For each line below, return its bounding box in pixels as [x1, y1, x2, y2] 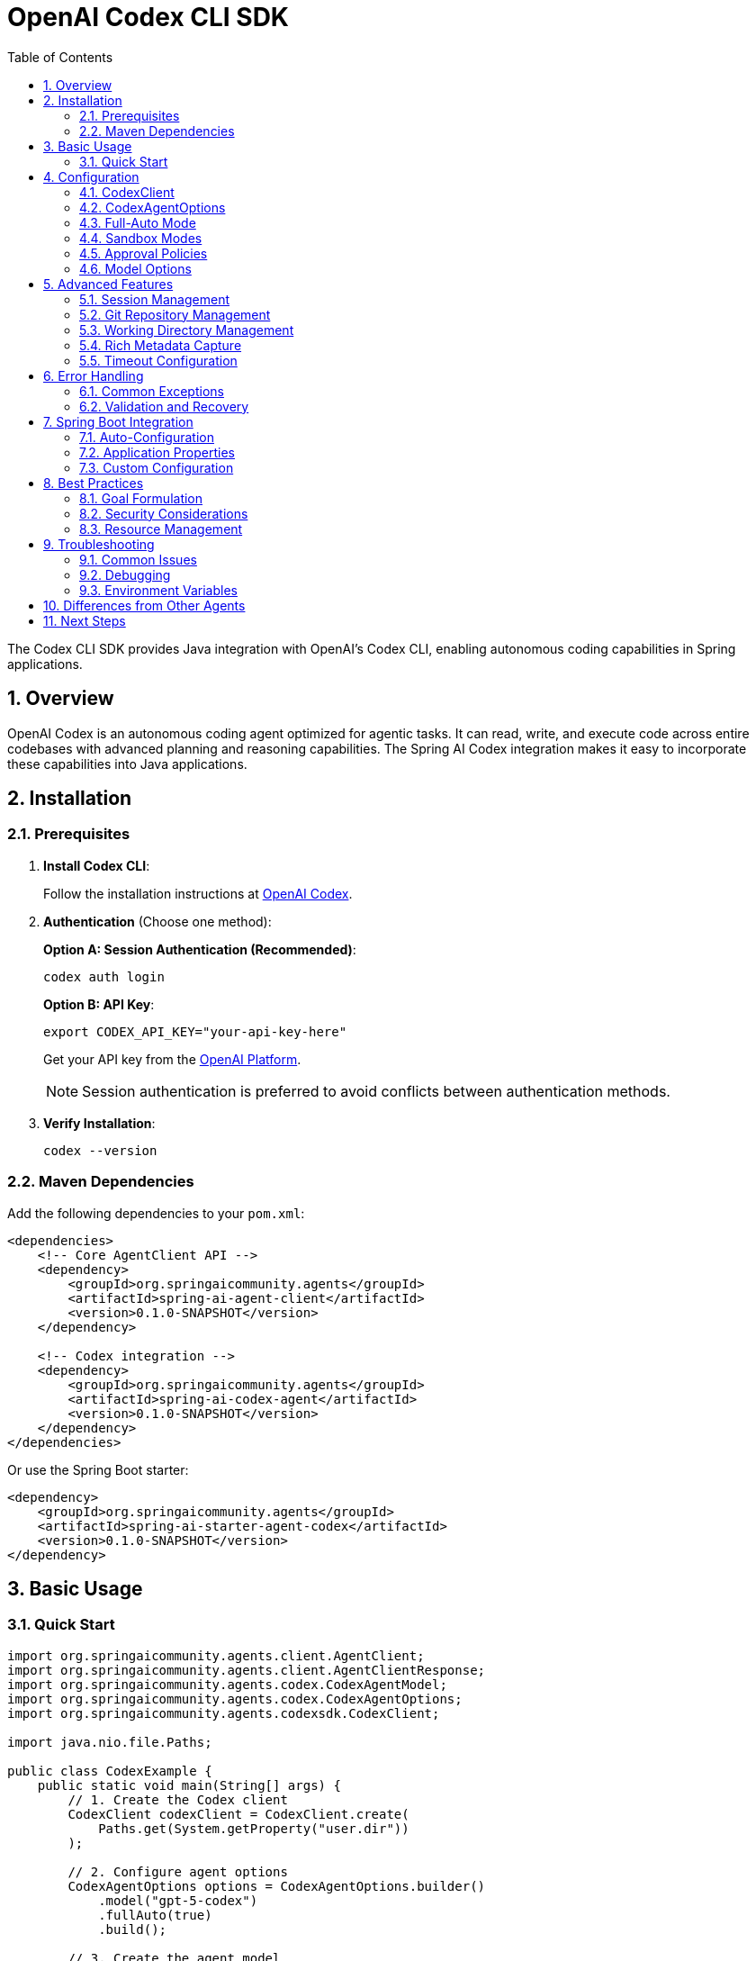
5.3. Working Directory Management [79, 321, 294, 338]
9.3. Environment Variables [79, 582, 238, 598]
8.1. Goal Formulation [79, 490, 203, 506]
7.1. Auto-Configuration [79, 429, 214, 445]
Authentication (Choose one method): [43, 913, 272, 929]
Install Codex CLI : [43, 857, 150, 873]
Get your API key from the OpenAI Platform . [43, 1051, 301, 1067]
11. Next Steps [43, 612, 126, 628]
